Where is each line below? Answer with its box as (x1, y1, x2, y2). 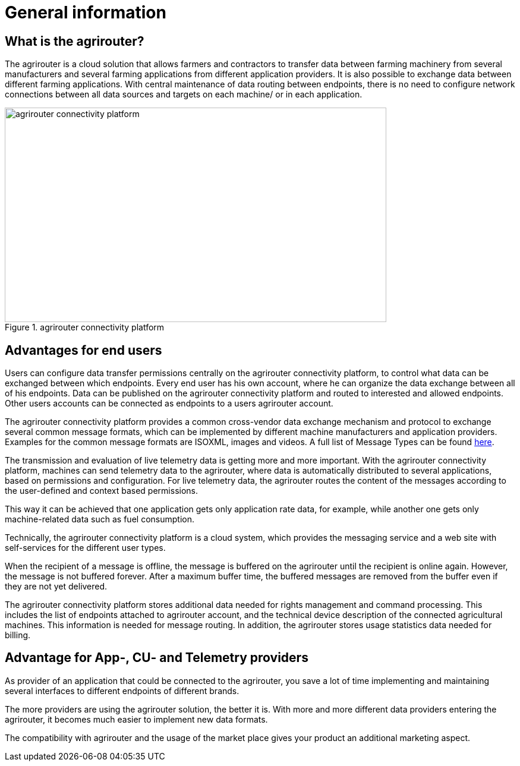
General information (5, 2, 166, 23)
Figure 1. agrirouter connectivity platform (5, 322, 165, 333)
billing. (5, 630, 31, 641)
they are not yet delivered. (5, 581, 108, 592)
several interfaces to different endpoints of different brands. (5, 685, 239, 696)
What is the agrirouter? (5, 33, 144, 49)
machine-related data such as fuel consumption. (5, 514, 194, 525)
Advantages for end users (5, 342, 162, 358)
